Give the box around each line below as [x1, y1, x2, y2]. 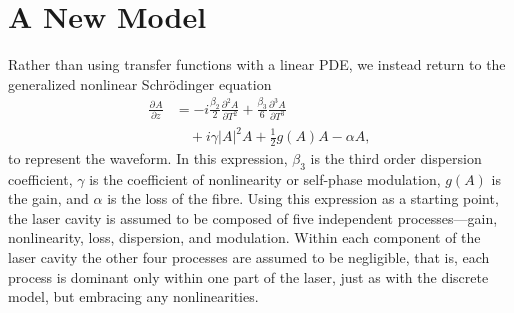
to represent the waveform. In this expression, [8, 147, 288, 168]
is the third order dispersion [310, 147, 482, 168]
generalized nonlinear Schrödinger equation [8, 73, 272, 94]
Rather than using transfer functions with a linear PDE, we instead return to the [8, 54, 506, 75]
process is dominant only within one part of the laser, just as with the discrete [8, 266, 489, 287]
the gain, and [8, 188, 89, 209]
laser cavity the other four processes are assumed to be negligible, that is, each [8, 247, 490, 268]
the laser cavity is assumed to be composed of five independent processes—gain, [8, 207, 498, 228]
